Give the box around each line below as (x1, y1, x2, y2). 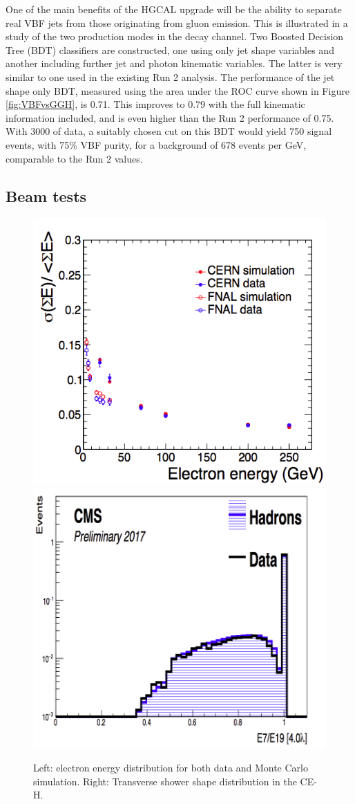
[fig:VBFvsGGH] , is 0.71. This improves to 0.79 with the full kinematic (6, 97, 305, 111)
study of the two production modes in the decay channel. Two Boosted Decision (6, 29, 344, 44)
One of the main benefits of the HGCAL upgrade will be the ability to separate (6, 2, 342, 16)
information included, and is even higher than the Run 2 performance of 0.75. (6, 110, 334, 125)
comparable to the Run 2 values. (6, 151, 143, 165)
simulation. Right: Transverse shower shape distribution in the (33, 774, 297, 788)
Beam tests (6, 185, 87, 206)
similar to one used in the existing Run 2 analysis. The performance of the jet (6, 69, 335, 84)
